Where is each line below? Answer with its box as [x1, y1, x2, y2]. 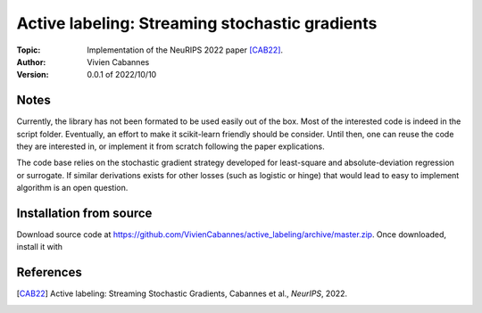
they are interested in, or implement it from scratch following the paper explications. [16, 141, 325, 152]
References [16, 265, 82, 280]
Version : [16, 70, 49, 80]
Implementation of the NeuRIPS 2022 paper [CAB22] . [87, 45, 284, 55]
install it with [16, 242, 62, 252]
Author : [16, 56, 46, 67]
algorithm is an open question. [16, 183, 129, 194]
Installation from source [16, 206, 153, 220]
